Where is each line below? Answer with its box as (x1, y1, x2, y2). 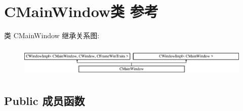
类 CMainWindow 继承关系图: (4, 30, 100, 41)
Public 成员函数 (4, 93, 85, 108)
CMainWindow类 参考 (4, 1, 158, 22)
